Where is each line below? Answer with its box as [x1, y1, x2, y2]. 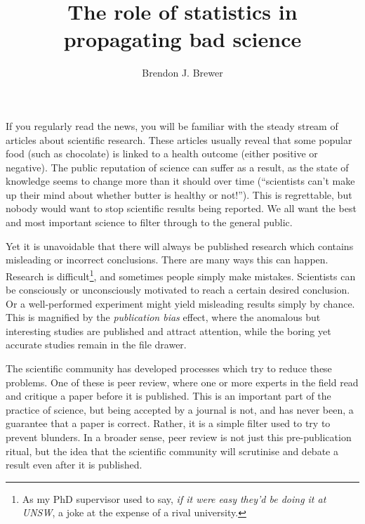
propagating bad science [63, 25, 302, 53]
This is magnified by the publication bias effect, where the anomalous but [6, 310, 321, 325]
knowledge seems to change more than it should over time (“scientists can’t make [6, 173, 355, 188]
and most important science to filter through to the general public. [6, 215, 293, 230]
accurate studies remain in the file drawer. [6, 337, 187, 352]
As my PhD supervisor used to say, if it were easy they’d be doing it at [22, 491, 326, 506]
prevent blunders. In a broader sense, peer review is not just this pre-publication [6, 430, 352, 445]
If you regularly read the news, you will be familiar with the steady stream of [6, 118, 338, 133]
